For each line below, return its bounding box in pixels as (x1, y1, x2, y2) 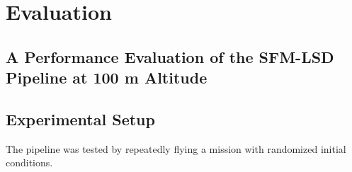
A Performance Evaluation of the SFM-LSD (6, 45, 334, 67)
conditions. (6, 155, 53, 170)
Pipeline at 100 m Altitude (6, 67, 208, 88)
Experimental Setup (6, 108, 155, 130)
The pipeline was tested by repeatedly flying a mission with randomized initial (6, 141, 346, 156)
